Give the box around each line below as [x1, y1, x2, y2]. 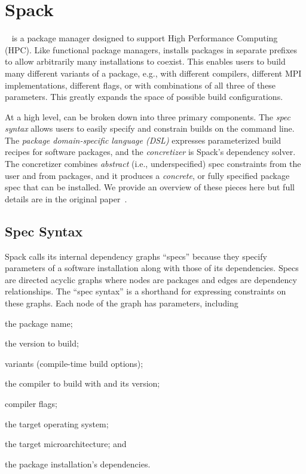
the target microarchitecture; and [5, 437, 127, 450]
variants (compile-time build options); [5, 357, 143, 369]
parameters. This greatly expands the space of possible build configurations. [5, 90, 283, 103]
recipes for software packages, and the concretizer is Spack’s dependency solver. [5, 145, 296, 158]
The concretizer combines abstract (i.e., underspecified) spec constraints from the [5, 157, 301, 170]
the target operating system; [5, 417, 109, 430]
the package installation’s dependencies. [5, 457, 151, 470]
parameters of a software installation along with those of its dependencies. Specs [5, 262, 299, 274]
